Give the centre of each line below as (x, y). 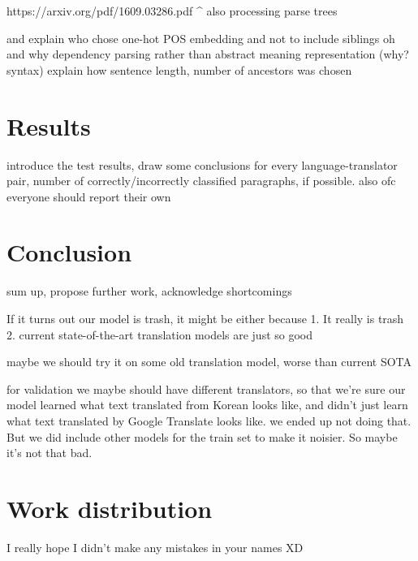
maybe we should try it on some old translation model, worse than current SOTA (209, 362)
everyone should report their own (89, 196)
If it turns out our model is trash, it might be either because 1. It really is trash (205, 318)
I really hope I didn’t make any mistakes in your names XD (155, 547)
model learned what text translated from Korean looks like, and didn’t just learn (207, 405)
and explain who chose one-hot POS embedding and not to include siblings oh (201, 38)
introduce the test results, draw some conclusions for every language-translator (202, 164)
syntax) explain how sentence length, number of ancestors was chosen (179, 69)
